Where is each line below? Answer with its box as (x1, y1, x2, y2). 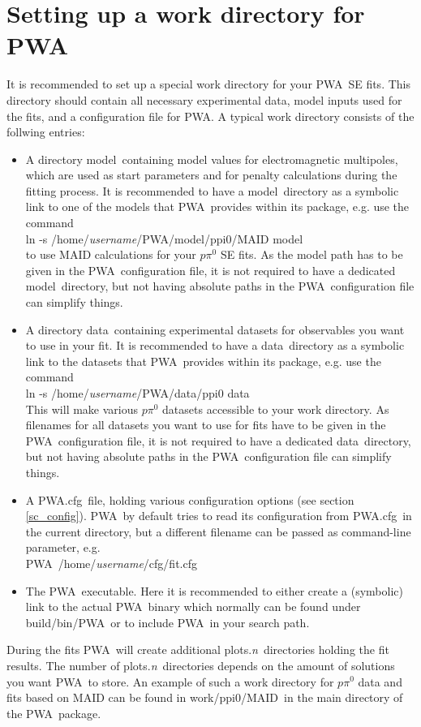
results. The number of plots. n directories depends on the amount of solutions (6, 656, 395, 673)
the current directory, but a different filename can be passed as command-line (25, 523, 411, 540)
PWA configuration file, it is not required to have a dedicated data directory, (25, 432, 411, 449)
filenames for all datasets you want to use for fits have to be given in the (25, 416, 386, 433)
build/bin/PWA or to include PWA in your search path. (25, 613, 310, 630)
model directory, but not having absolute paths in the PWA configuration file (25, 277, 415, 295)
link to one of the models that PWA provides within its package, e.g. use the (25, 198, 410, 215)
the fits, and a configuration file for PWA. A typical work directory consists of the (6, 107, 415, 124)
